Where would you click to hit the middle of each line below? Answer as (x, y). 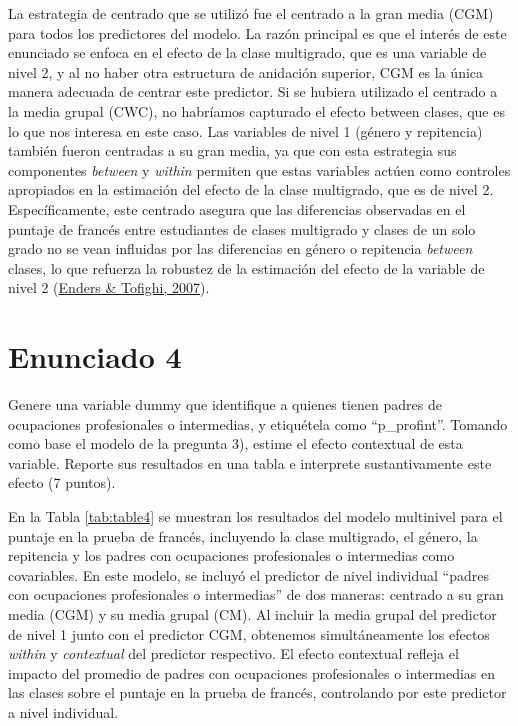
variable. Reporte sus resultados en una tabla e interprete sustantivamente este (250, 462)
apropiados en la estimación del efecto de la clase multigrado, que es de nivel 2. (251, 189)
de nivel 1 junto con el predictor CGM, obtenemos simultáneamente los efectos (249, 633)
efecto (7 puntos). (62, 482)
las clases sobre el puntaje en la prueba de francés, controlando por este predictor (257, 692)
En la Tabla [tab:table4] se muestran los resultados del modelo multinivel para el (255, 516)
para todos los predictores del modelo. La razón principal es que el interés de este (257, 32)
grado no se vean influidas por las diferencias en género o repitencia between (240, 248)
